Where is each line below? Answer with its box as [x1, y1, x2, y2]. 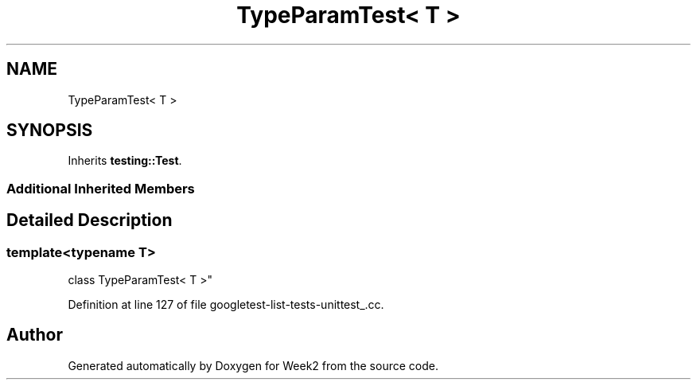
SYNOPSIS [6, 120, 93, 141]
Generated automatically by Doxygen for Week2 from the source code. [68, 358, 438, 372]
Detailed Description [6, 210, 173, 231]
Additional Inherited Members [6, 180, 195, 197]
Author [6, 325, 63, 345]
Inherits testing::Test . [68, 154, 182, 168]
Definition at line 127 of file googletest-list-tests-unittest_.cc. [68, 298, 384, 312]
